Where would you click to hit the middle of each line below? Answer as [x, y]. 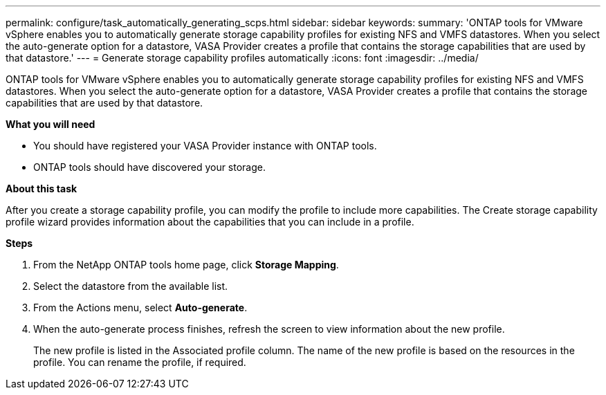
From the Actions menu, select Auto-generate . [140, 307]
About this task [42, 189]
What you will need [50, 124]
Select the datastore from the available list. [131, 286]
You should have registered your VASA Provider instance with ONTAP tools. [205, 146]
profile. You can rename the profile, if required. [140, 362]
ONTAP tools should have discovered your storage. [150, 167]
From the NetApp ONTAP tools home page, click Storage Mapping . [186, 265]
